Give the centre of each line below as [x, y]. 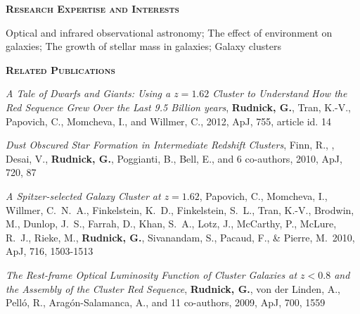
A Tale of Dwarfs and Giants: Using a [88, 93]
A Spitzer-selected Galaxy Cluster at [83, 195]
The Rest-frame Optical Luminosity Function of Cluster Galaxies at [152, 274]
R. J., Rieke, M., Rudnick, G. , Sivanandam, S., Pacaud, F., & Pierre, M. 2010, [180, 237]
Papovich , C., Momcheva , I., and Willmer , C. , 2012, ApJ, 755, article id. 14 [168, 121]
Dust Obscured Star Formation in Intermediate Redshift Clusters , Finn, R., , [170, 145]
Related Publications [60, 69]
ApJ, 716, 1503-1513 [50, 251]
